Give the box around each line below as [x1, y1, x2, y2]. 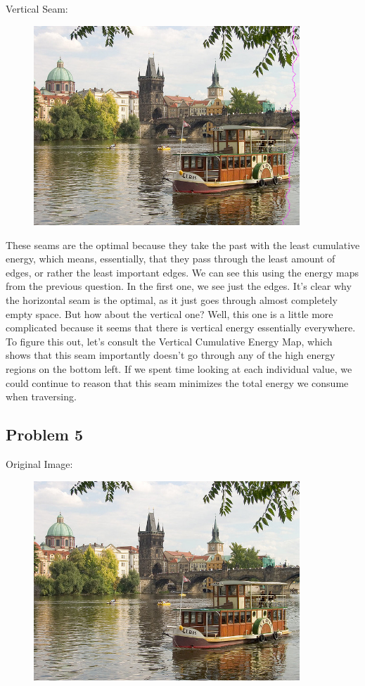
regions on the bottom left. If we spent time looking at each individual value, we [6, 361, 352, 376]
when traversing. [6, 389, 77, 404]
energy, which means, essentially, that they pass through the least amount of [6, 251, 335, 266]
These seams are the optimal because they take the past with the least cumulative [6, 237, 360, 252]
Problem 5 [6, 424, 83, 445]
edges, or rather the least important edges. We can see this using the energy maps [6, 265, 359, 279]
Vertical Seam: [6, 1, 68, 15]
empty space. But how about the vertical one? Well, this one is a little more [6, 306, 333, 321]
